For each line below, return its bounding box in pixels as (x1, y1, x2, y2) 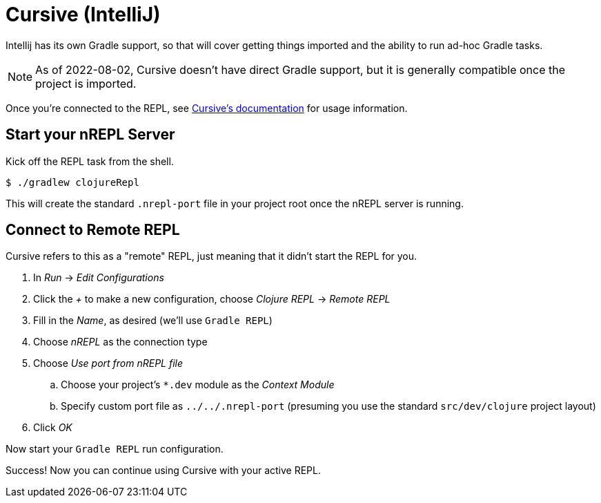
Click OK (33, 421, 72, 434)
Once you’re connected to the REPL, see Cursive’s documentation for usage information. (6, 102, 408, 114)
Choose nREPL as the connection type (33, 336, 208, 348)
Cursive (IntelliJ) (6, 3, 161, 26)
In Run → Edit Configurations (33, 272, 164, 284)
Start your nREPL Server (6, 126, 175, 144)
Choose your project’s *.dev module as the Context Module (61, 379, 335, 391)
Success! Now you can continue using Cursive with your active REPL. (6, 464, 322, 477)
